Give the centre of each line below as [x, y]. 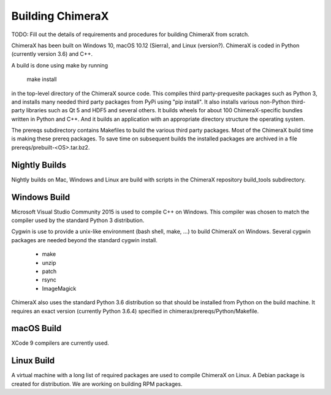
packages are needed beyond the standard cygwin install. [84, 240]
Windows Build [41, 197]
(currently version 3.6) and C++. [52, 54]
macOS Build [36, 328]
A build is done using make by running [60, 65]
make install [42, 79]
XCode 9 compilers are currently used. [60, 343]
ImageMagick [59, 288]
